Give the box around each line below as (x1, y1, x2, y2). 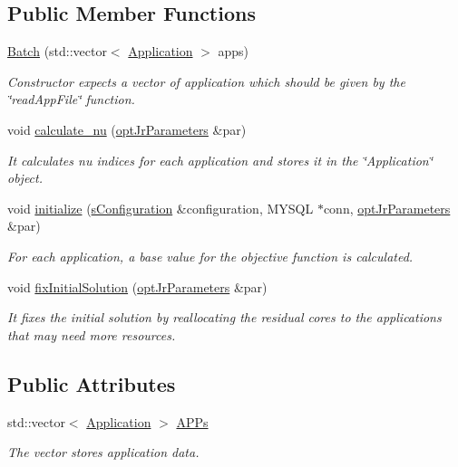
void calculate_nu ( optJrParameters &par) (7, 119, 247, 138)
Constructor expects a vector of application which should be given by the (7, 71, 405, 91)
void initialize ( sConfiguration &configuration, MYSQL (7, 198, 314, 217)
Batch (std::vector (7, 42, 107, 61)
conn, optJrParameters (323, 198, 451, 217)
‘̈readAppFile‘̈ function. (7, 90, 135, 109)
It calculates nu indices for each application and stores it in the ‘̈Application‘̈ (7, 150, 434, 169)
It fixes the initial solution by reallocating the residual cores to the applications (7, 308, 442, 327)
